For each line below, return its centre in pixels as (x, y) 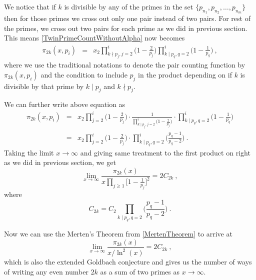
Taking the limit (29, 152)
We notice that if (30, 6)
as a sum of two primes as (140, 271)
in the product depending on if (185, 74)
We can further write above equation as (65, 104)
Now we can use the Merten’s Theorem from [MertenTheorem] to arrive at (118, 234)
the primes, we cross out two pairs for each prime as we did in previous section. (126, 28)
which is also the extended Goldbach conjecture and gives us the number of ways (128, 262)
